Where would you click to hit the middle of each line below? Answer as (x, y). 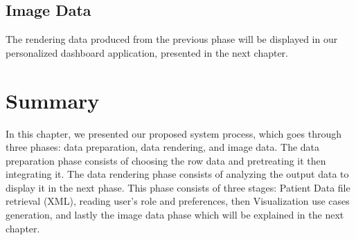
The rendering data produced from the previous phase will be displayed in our (172, 39)
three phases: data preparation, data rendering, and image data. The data (163, 147)
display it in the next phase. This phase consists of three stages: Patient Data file (178, 187)
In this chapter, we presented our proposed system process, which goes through (173, 133)
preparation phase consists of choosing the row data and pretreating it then (166, 160)
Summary (53, 100)
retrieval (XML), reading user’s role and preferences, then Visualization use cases (178, 201)
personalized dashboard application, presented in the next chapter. (147, 52)
